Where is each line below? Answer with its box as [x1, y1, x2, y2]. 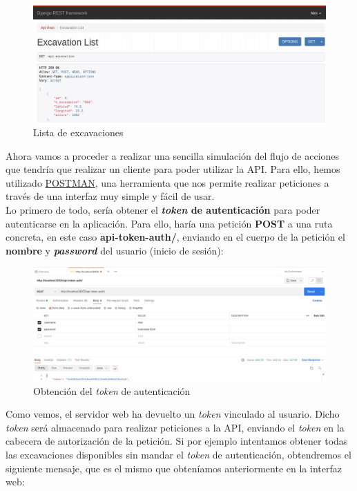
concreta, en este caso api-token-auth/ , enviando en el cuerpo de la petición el [6, 230, 345, 244]
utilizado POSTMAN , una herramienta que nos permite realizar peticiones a [6, 175, 329, 189]
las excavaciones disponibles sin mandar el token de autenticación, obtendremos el [6, 447, 351, 462]
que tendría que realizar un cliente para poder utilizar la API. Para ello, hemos [6, 162, 340, 176]
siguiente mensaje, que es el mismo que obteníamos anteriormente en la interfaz [6, 461, 342, 475]
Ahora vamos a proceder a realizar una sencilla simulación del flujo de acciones [6, 148, 340, 163]
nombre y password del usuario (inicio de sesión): [6, 243, 224, 257]
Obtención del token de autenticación [33, 383, 191, 398]
